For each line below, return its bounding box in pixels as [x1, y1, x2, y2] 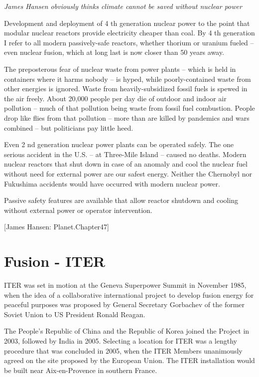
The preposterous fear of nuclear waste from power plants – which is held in [4, 63, 236, 74]
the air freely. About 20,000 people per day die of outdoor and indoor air [4, 93, 227, 103]
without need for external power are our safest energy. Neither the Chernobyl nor [4, 168, 252, 179]
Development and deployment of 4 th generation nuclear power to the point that [4, 17, 250, 28]
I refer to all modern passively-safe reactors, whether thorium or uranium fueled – [4, 37, 254, 47]
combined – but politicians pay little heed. [4, 122, 133, 133]
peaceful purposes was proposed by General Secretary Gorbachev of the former [4, 299, 245, 310]
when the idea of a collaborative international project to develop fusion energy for [4, 289, 254, 300]
